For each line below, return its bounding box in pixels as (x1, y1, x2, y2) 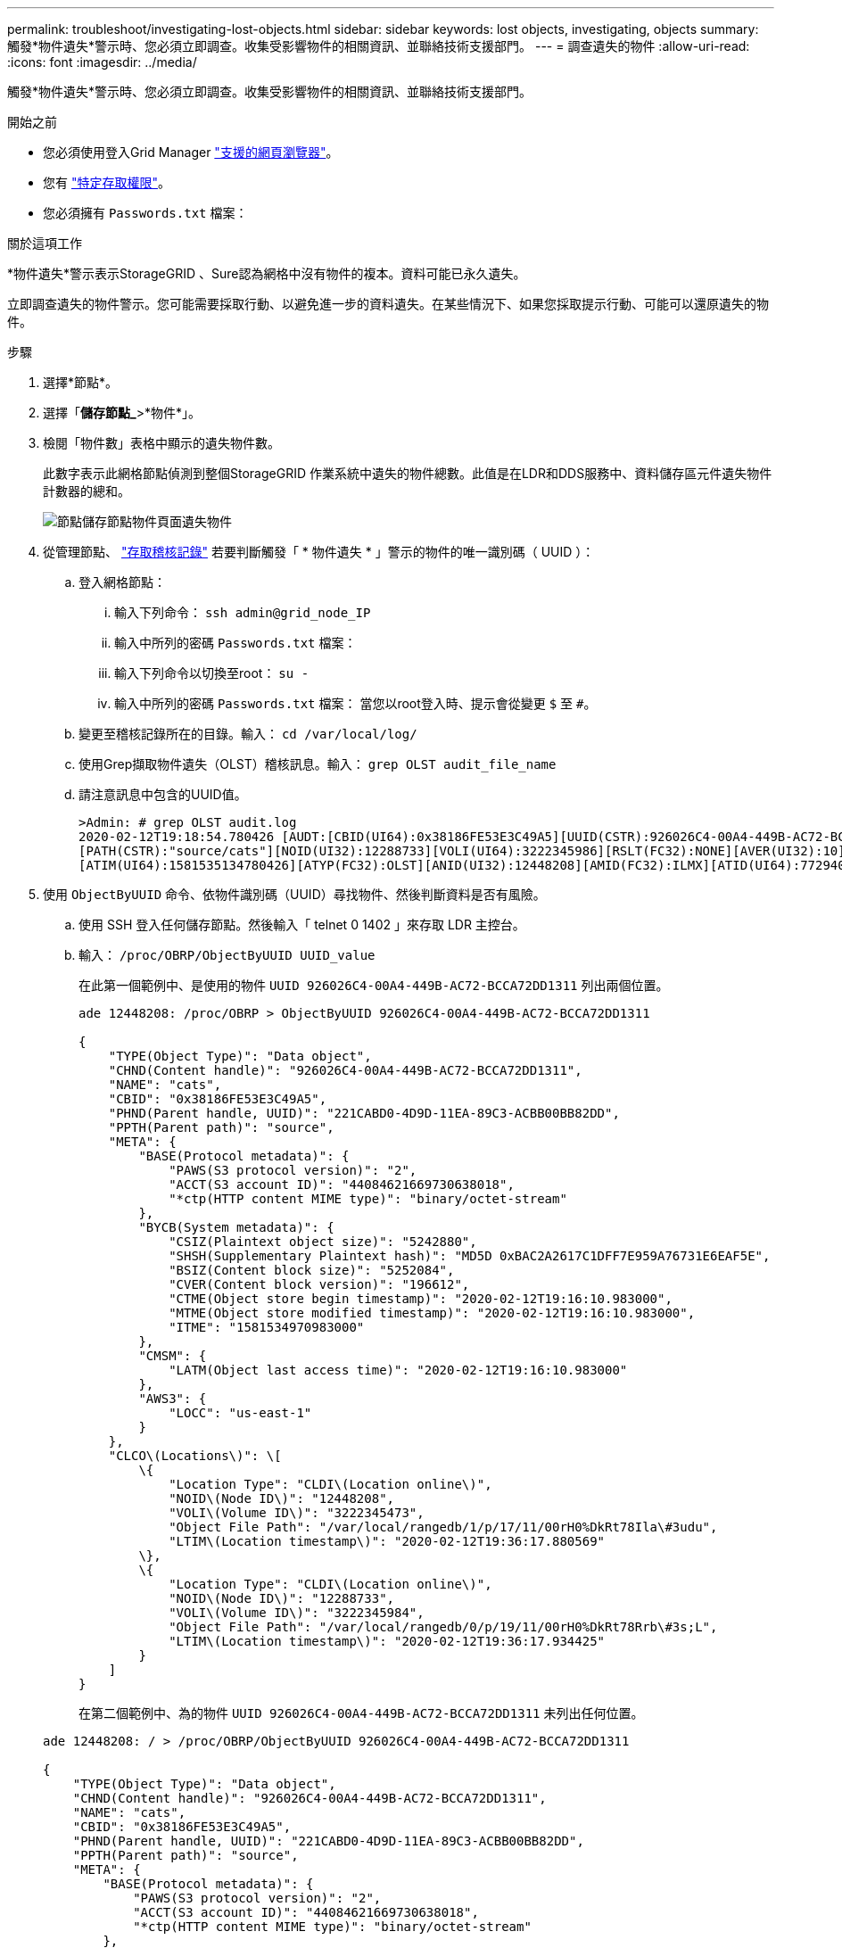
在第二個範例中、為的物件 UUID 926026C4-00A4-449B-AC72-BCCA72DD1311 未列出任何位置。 (78, 1705, 644, 1721)
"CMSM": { (138, 1349, 207, 1363)
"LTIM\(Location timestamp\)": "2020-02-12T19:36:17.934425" (169, 1634, 606, 1648)
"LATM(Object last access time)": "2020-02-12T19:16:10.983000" (169, 1363, 628, 1377)
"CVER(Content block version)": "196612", (169, 1277, 470, 1292)
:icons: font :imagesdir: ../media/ (7, 54, 197, 70)
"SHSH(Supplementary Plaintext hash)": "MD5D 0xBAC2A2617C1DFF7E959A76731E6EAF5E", (169, 1249, 771, 1263)
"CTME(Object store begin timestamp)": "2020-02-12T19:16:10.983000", (169, 1292, 673, 1306)
